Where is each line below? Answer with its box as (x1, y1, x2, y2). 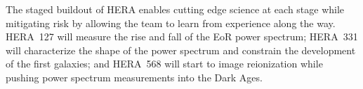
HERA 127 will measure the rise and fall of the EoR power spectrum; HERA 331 (6, 29, 358, 44)
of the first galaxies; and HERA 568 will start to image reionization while (6, 56, 323, 71)
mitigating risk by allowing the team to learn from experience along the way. (6, 15, 336, 30)
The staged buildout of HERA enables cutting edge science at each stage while (6, 2, 345, 16)
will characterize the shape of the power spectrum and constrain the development (6, 42, 356, 57)
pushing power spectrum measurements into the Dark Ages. (6, 70, 263, 84)
